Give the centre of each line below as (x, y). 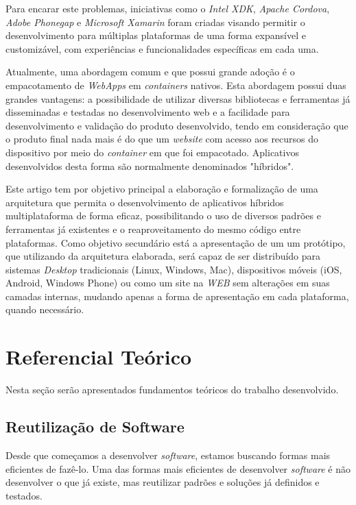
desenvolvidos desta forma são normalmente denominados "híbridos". (150, 165)
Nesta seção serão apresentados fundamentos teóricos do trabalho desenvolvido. (172, 390)
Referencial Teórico (99, 357)
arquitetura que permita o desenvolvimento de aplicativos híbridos (145, 202)
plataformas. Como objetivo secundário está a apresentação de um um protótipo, (176, 242)
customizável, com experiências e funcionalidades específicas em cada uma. (162, 48)
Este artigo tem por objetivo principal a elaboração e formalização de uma (162, 189)
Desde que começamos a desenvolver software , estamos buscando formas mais (168, 455)
